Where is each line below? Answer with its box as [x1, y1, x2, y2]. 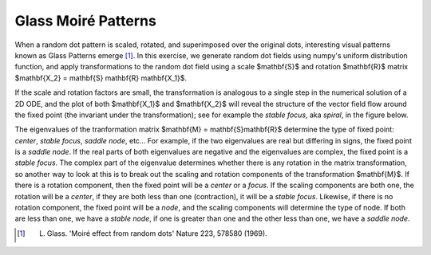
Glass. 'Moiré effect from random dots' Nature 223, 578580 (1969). [46, 228, 267, 238]
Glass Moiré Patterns [14, 12, 157, 29]
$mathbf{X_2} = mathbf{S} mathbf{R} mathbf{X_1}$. [14, 73, 188, 83]
